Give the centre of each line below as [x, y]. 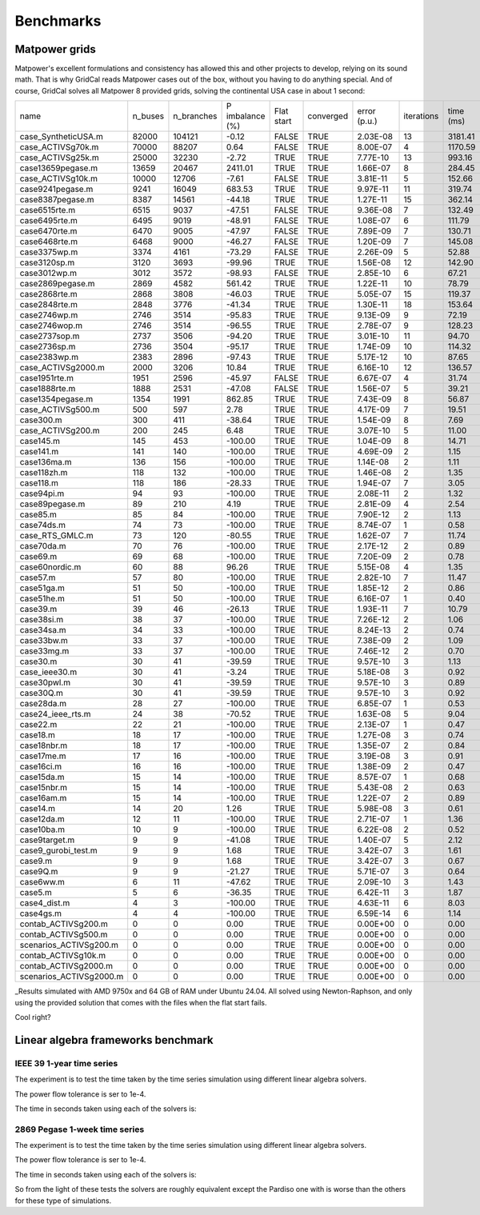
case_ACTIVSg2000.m [62, 368]
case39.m [38, 609]
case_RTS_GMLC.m [56, 536]
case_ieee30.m [48, 672]
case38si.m [42, 620]
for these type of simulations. [63, 1201]
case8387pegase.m [57, 200]
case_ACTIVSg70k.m [59, 147]
